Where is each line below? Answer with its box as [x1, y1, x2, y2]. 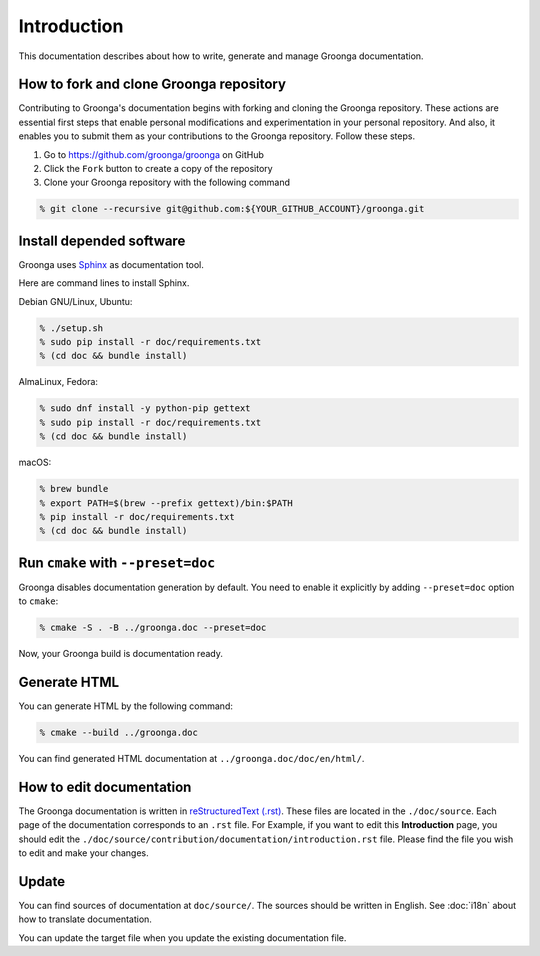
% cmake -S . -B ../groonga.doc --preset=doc [39, 622, 267, 634]
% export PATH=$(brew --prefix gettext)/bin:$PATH [39, 497, 294, 509]
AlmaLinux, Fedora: [18, 376, 99, 388]
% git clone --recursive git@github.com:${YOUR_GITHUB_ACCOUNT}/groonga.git [39, 203, 425, 215]
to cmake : [18, 595, 59, 607]
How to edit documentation [18, 778, 192, 795]
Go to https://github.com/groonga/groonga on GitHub [43, 148, 265, 160]
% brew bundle [39, 483, 109, 495]
